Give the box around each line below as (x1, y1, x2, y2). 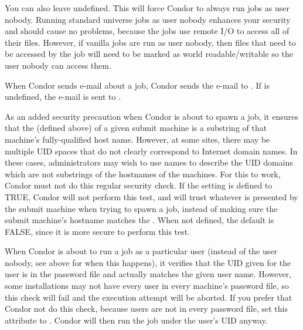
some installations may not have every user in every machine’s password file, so (5, 280, 289, 292)
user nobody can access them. (5, 59, 111, 71)
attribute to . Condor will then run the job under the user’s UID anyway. (5, 314, 268, 326)
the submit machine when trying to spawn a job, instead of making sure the (5, 202, 278, 214)
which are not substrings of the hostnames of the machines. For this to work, (5, 167, 281, 180)
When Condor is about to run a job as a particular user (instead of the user (5, 245, 277, 257)
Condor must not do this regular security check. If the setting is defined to (5, 179, 273, 191)
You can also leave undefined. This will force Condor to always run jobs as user (5, 2, 290, 14)
